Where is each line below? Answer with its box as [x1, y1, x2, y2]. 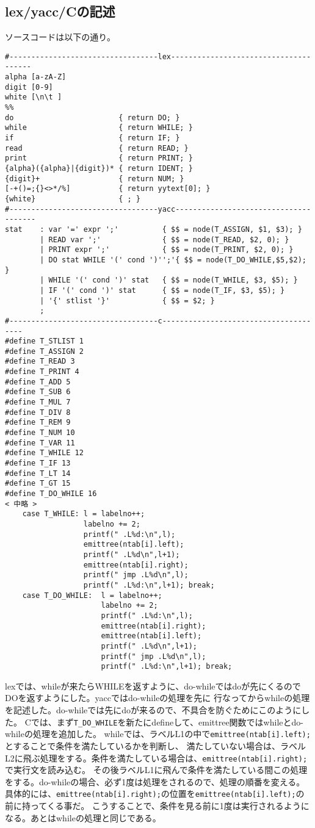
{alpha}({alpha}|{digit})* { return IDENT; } [5, 164, 193, 173]
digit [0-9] [5, 82, 53, 92]
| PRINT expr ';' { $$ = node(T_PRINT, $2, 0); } [40, 245, 294, 254]
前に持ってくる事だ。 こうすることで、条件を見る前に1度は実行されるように [5, 799, 310, 812]
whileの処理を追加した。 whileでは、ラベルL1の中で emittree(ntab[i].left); [5, 727, 311, 740]
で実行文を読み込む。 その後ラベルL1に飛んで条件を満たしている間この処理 [5, 763, 308, 776]
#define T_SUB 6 [5, 387, 71, 397]
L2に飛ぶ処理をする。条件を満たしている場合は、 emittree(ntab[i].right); [5, 751, 308, 764]
